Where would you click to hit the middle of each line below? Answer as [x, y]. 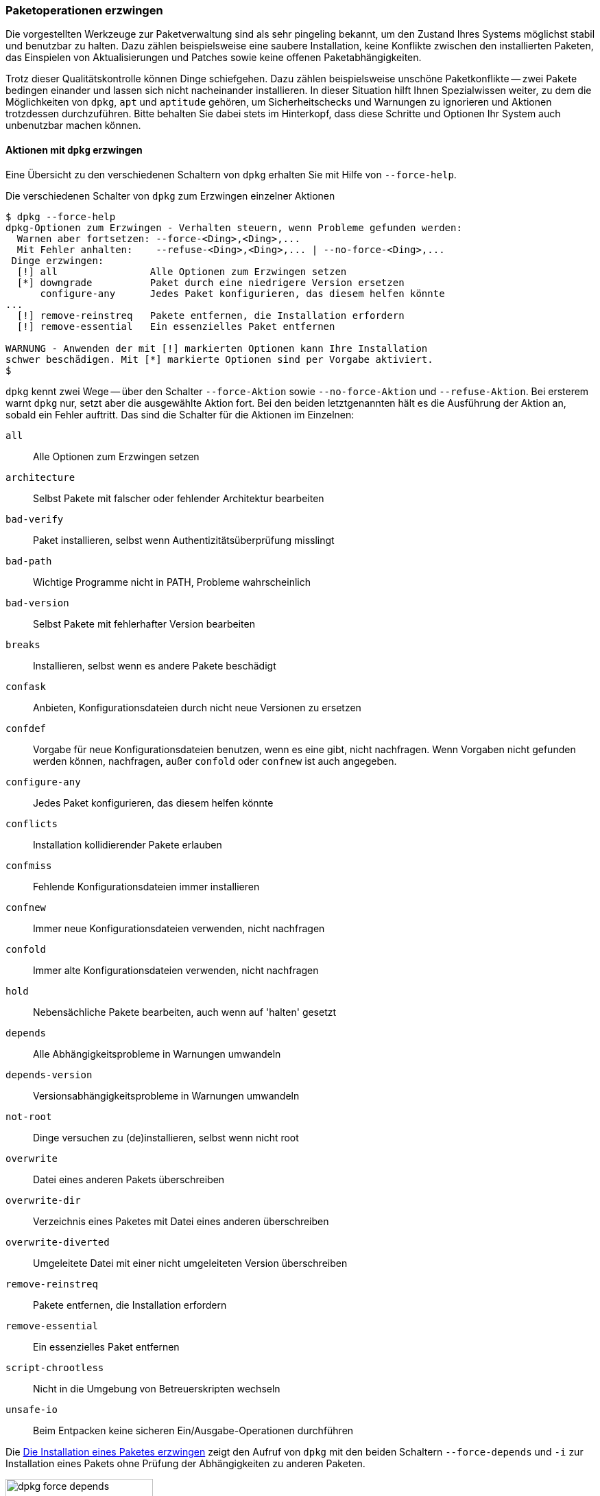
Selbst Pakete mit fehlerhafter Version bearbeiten [144, 624]
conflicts [32, 823]
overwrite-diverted [58, 1242]
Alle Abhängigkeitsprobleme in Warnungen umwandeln [157, 1054]
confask [26, 686]
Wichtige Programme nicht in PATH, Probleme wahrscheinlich [172, 582]
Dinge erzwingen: [58, 260]
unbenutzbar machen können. [73, 126]
